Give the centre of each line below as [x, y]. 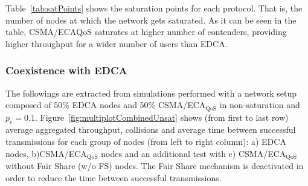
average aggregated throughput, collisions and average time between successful [151, 130]
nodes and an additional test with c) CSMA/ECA [194, 153]
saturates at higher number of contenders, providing [191, 32]
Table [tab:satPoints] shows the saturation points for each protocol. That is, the [154, 8]
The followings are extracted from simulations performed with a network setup [151, 93]
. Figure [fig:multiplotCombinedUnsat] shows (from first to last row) [162, 117]
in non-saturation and [260, 105]
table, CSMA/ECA [41, 32]
